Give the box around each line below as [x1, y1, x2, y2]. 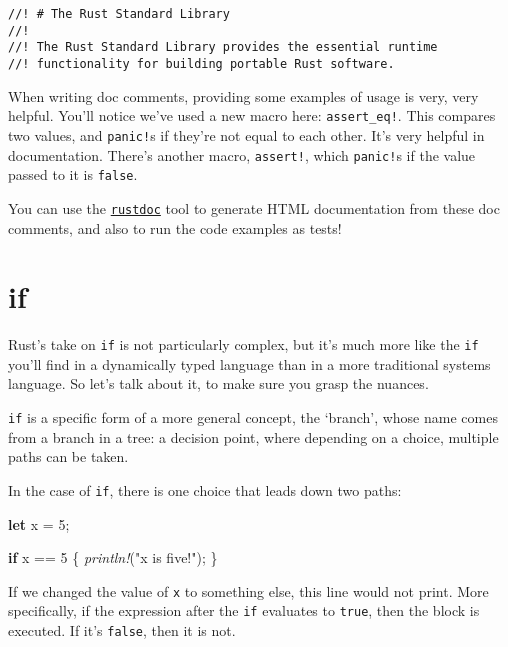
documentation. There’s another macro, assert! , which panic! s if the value [8, 144, 476, 165]
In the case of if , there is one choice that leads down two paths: [8, 479, 402, 500]
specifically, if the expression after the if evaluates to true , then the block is [8, 600, 480, 621]
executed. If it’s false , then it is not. [8, 620, 236, 641]
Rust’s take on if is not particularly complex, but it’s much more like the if [8, 334, 479, 355]
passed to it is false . [8, 164, 138, 185]
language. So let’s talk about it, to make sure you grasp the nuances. [8, 373, 429, 394]
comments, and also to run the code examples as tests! [8, 217, 342, 238]
